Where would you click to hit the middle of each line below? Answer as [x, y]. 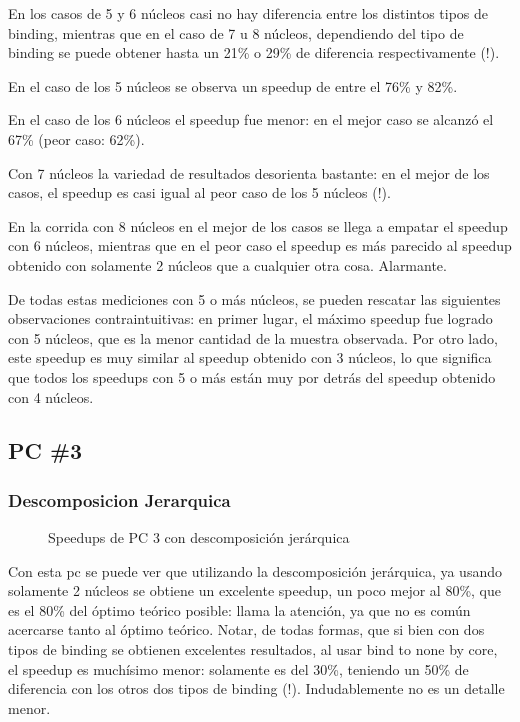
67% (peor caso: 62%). [76, 138]
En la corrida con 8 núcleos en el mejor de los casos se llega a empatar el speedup [258, 225]
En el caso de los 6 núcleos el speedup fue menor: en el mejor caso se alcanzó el [251, 119]
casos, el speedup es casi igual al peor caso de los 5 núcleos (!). [199, 192]
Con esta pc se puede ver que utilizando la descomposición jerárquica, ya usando [255, 570]
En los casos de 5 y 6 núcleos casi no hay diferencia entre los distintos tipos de [248, 13]
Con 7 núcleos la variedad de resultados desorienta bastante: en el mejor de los [249, 172]
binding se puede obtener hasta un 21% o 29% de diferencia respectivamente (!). [254, 52]
